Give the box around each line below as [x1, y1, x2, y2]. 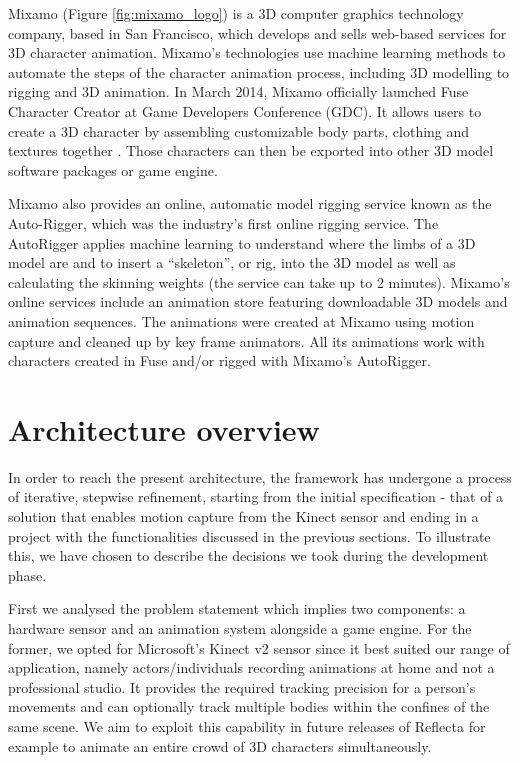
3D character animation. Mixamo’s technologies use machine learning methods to [8, 42, 506, 63]
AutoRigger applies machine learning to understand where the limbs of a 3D [8, 232, 476, 253]
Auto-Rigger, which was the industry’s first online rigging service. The [8, 212, 439, 233]
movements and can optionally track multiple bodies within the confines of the [8, 696, 490, 717]
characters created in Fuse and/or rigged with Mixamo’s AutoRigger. [8, 350, 431, 371]
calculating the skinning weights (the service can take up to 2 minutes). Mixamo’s [8, 271, 510, 292]
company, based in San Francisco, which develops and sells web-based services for [8, 22, 507, 43]
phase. [8, 564, 47, 585]
